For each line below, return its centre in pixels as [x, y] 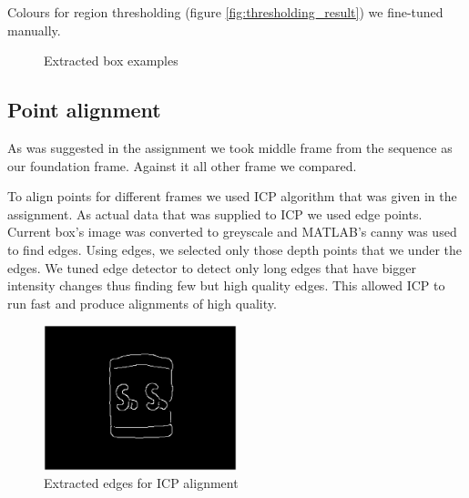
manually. [34, 30]
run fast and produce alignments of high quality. [142, 303]
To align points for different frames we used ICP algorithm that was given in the [232, 196]
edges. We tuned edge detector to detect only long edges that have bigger [212, 267]
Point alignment [84, 110]
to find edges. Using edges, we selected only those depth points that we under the [235, 249]
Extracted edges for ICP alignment [141, 483]
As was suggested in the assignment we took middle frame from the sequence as [230, 147]
